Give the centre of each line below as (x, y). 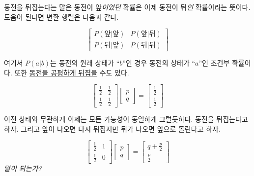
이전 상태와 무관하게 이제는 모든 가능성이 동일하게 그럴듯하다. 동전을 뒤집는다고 (126, 119)
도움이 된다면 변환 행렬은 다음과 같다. (61, 17)
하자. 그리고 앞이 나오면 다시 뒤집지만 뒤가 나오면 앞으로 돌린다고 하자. (112, 128)
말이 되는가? (23, 168)
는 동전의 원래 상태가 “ (85, 63)
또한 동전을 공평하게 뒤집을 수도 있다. (72, 72)
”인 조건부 (214, 63)
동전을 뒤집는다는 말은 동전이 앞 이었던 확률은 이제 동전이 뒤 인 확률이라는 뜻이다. (127, 7)
